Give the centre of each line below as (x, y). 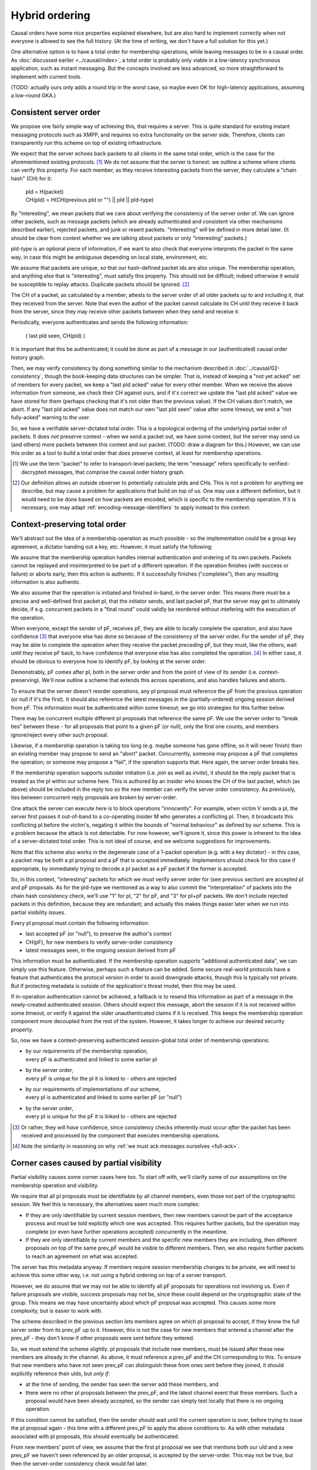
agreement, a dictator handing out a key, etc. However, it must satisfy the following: (112, 546)
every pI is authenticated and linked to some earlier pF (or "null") (104, 1097)
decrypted (34, 472)
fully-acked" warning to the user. (50, 417)
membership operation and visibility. (55, 1185)
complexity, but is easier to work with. (57, 1311)
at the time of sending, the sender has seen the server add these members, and (122, 1384)
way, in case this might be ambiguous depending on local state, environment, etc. (109, 257)
